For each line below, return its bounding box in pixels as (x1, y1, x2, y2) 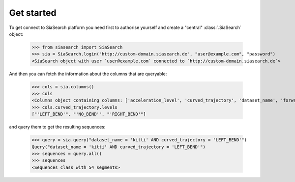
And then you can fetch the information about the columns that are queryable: (9, 71, 167, 77)
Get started (9, 7, 57, 18)
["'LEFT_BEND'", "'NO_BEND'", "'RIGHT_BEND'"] (31, 111, 146, 117)
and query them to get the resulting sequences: (9, 124, 106, 130)
